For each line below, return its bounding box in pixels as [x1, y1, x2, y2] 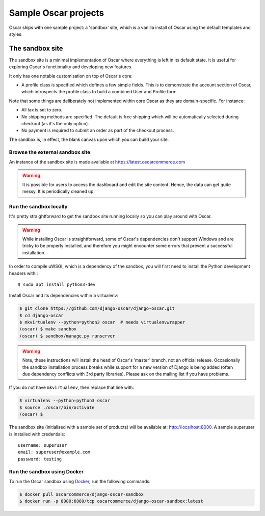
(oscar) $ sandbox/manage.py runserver [19, 333, 115, 339]
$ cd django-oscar [19, 312, 64, 318]
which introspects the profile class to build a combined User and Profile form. [21, 89, 178, 95]
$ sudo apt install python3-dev [18, 281, 96, 287]
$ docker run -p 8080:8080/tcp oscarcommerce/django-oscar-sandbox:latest [19, 498, 204, 504]
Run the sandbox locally [9, 203, 68, 210]
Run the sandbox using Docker [9, 468, 84, 475]
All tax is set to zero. [21, 107, 63, 113]
